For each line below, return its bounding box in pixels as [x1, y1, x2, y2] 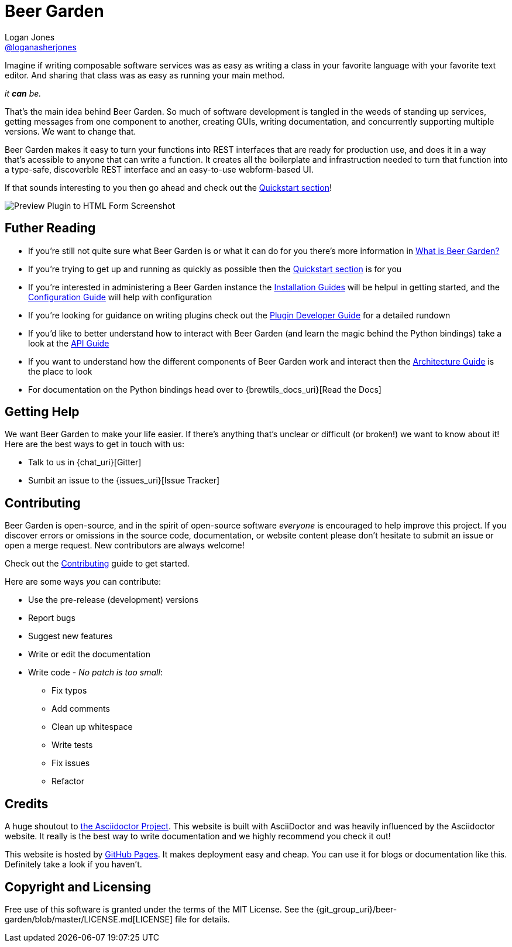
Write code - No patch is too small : [28, 667, 163, 678]
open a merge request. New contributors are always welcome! [5, 540, 245, 551]
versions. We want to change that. [5, 126, 136, 136]
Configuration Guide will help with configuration [28, 291, 212, 302]
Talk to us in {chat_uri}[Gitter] [28, 457, 142, 468]
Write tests [51, 740, 93, 750]
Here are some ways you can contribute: [5, 577, 161, 587]
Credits [5, 796, 49, 811]
